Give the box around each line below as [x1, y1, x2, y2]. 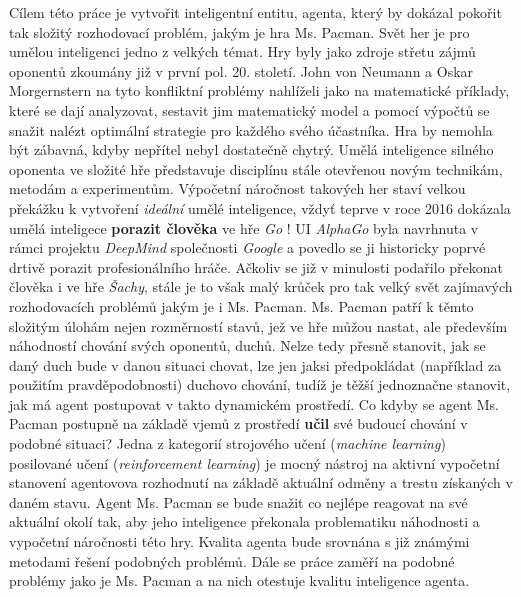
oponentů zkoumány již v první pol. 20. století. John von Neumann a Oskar [9, 60, 474, 81]
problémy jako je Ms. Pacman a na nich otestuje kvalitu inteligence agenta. [9, 570, 470, 591]
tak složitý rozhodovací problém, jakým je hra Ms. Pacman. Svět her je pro [9, 21, 470, 42]
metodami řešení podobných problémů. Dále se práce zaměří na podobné [9, 550, 455, 571]
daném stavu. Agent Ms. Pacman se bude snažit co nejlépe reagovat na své [9, 491, 468, 512]
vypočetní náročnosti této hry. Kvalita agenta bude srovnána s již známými [9, 531, 470, 552]
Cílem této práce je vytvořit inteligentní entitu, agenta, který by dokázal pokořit [9, 2, 502, 22]
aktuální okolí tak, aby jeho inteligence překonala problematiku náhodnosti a [9, 511, 480, 532]
